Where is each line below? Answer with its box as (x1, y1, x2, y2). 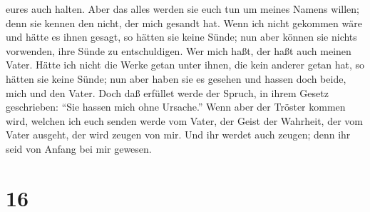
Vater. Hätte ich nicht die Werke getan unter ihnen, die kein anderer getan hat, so (6, 57, 365, 72)
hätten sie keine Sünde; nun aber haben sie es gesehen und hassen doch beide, (6, 71, 346, 86)
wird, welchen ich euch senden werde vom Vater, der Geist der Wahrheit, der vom (6, 113, 363, 128)
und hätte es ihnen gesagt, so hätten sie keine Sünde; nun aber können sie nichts (6, 29, 357, 44)
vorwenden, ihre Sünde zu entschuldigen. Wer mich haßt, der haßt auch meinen (6, 43, 351, 58)
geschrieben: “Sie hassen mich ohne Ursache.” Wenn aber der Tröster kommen (6, 99, 346, 114)
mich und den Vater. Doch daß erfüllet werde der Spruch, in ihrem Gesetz (6, 85, 329, 100)
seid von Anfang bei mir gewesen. (6, 141, 152, 156)
